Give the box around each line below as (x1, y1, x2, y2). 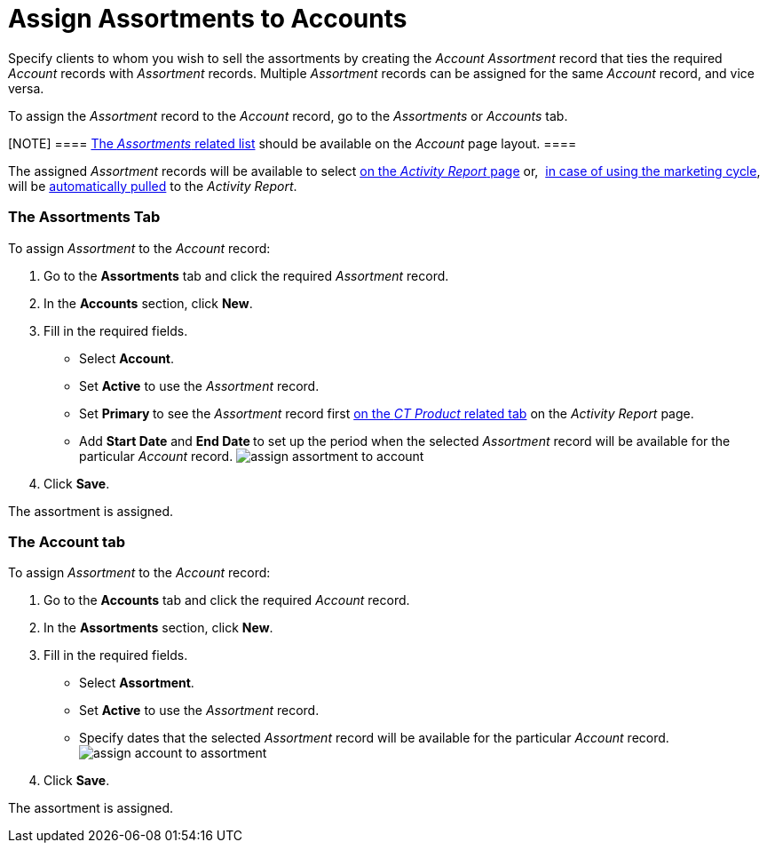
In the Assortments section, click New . (43, 620, 273, 636)
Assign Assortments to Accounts (8, 4, 407, 34)
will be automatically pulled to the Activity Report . (8, 178, 297, 194)
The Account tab (8, 532, 125, 551)
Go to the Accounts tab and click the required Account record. (43, 592, 410, 608)
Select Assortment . (79, 675, 194, 691)
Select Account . (79, 350, 175, 366)
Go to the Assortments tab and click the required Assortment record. (43, 267, 449, 283)
